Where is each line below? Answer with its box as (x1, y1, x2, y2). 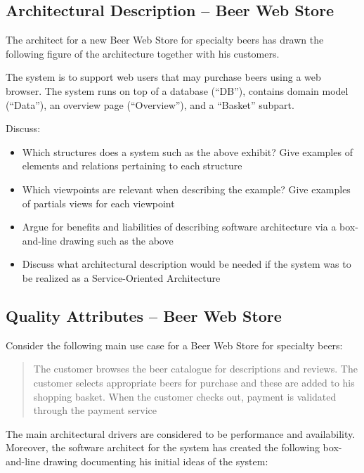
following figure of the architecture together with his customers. (6, 46, 280, 60)
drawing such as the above (60, 233, 174, 247)
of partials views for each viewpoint (22, 195, 175, 210)
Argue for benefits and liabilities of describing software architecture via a (22, 219, 337, 234)
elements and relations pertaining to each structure (22, 158, 242, 173)
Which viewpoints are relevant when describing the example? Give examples (22, 181, 351, 196)
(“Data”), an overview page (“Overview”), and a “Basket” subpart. (6, 97, 294, 112)
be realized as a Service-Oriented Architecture (22, 270, 221, 285)
